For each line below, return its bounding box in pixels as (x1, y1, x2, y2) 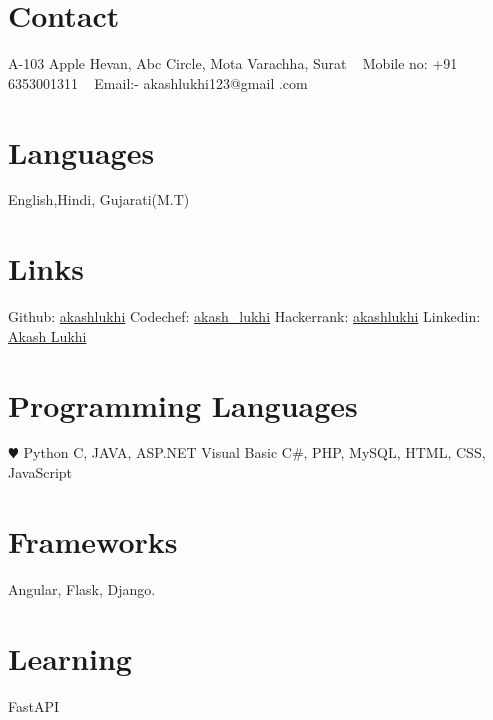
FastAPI (8, 695, 60, 716)
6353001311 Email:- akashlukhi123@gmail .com (8, 72, 308, 93)
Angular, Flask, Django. (8, 578, 156, 599)
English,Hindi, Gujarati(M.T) (8, 189, 190, 210)
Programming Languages (8, 384, 358, 425)
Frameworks (8, 520, 178, 561)
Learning (8, 637, 132, 678)
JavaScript (8, 462, 73, 483)
